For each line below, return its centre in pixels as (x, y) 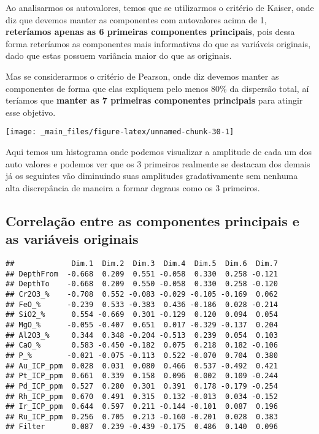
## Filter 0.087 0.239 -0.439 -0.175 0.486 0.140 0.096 (142, 427)
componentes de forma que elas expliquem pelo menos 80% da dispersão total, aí (157, 88)
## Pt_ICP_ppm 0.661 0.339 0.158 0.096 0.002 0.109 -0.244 (142, 376)
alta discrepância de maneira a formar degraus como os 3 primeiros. (133, 187)
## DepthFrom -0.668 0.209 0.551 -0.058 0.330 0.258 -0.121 (142, 274)
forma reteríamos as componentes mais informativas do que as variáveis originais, (158, 43)
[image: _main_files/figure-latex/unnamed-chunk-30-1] (120, 132)
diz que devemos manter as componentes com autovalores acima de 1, (136, 19)
